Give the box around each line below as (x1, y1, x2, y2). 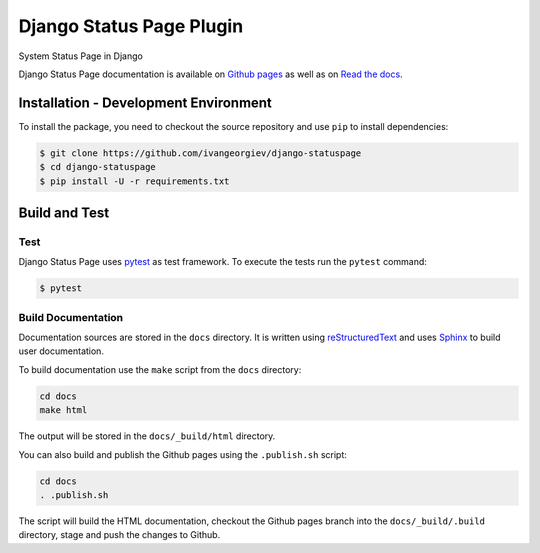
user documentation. (18, 345, 105, 357)
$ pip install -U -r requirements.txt (39, 175, 230, 187)
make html (39, 405, 88, 416)
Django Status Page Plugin (18, 15, 244, 37)
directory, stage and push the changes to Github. (18, 529, 221, 541)
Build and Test (18, 205, 110, 222)
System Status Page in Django (18, 50, 144, 62)
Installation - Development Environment (18, 94, 272, 111)
